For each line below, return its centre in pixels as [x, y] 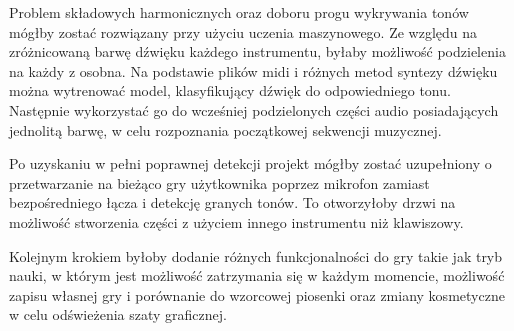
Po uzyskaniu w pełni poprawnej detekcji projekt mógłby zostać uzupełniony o [250, 163]
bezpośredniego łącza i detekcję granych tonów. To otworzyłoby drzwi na [232, 202]
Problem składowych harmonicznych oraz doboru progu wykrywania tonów [239, 12]
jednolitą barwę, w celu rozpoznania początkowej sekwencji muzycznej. [225, 129]
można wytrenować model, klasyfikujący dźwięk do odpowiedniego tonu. [230, 90]
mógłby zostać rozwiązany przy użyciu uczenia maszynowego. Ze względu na [243, 31]
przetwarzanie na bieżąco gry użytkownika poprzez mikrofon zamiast [219, 182]
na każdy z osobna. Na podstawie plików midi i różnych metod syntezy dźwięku [253, 70]
